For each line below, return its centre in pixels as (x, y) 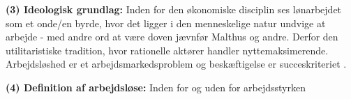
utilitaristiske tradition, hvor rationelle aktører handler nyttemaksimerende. (167, 50)
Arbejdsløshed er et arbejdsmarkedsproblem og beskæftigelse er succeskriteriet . (176, 64)
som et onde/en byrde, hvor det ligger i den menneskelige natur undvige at (166, 23)
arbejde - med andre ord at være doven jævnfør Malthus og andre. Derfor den (172, 37)
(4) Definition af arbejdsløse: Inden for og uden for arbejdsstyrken (156, 87)
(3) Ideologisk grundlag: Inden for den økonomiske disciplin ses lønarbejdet (174, 9)
